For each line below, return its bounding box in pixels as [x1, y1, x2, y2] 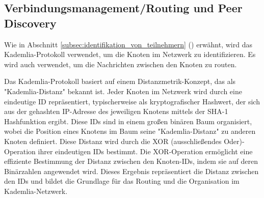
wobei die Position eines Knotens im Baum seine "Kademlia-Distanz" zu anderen [4, 126, 256, 136]
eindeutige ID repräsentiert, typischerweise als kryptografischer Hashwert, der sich [4, 96, 260, 106]
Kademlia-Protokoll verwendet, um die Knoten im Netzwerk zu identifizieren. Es [4, 49, 256, 60]
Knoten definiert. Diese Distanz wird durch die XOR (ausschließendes [4, 135, 222, 146]
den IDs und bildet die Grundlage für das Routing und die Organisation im [4, 176, 240, 186]
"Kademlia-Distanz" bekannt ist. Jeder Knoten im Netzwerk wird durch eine [4, 86, 242, 96]
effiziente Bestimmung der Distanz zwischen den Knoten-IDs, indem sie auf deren [4, 156, 258, 166]
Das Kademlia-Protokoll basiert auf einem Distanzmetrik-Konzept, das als [4, 76, 236, 87]
